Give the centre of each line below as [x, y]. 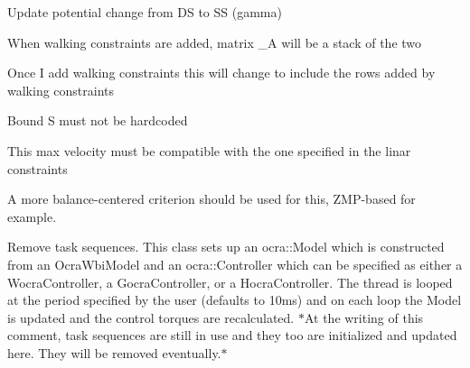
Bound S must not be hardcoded [98, 120]
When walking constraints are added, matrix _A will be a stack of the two [215, 42]
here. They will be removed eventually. [114, 352]
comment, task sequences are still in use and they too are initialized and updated [232, 335]
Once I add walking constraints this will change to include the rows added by [221, 73]
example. [32, 216]
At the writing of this [364, 317]
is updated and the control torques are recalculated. [151, 317]
